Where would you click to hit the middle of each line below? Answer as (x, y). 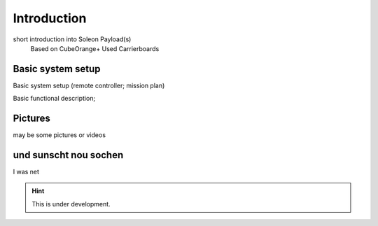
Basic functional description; (54, 99)
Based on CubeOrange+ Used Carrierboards (95, 48)
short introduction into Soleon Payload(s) (72, 39)
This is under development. (71, 204)
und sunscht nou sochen (68, 155)
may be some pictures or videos (59, 135)
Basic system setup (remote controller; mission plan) (89, 85)
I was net (26, 172)
